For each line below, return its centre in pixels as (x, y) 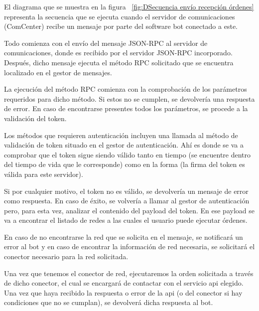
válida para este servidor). (44, 174)
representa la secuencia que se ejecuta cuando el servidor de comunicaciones (120, 16)
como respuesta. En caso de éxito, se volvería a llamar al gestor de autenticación (127, 201)
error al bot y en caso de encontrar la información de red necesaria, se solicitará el (129, 246)
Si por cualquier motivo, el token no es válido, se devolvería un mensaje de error (126, 191)
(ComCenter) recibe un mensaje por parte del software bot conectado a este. (121, 26)
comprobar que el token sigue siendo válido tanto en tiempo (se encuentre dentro (128, 154)
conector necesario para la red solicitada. (66, 256)
